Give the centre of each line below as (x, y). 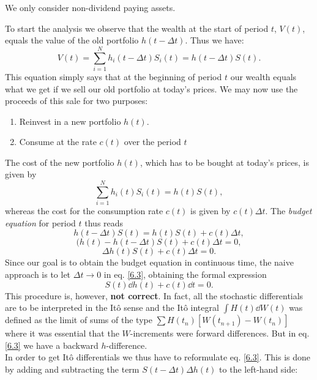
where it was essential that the (62, 333)
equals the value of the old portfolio (72, 40)
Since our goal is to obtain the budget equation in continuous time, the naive (149, 262)
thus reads (104, 222)
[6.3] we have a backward (52, 345)
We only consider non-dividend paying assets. (90, 7)
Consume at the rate (58, 142)
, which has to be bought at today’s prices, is (224, 162)
